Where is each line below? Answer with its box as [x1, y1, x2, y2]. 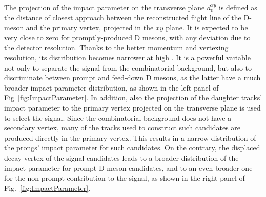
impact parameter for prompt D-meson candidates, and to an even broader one [4, 162, 253, 173]
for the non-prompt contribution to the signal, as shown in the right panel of [4, 172, 245, 183]
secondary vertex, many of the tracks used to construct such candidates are [4, 122, 241, 133]
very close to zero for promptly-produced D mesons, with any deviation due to [4, 32, 251, 42]
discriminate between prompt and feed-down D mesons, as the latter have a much [4, 72, 261, 83]
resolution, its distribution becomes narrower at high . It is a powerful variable [4, 52, 251, 62]
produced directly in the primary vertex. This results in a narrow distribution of [4, 132, 256, 143]
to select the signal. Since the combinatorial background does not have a [4, 112, 232, 123]
